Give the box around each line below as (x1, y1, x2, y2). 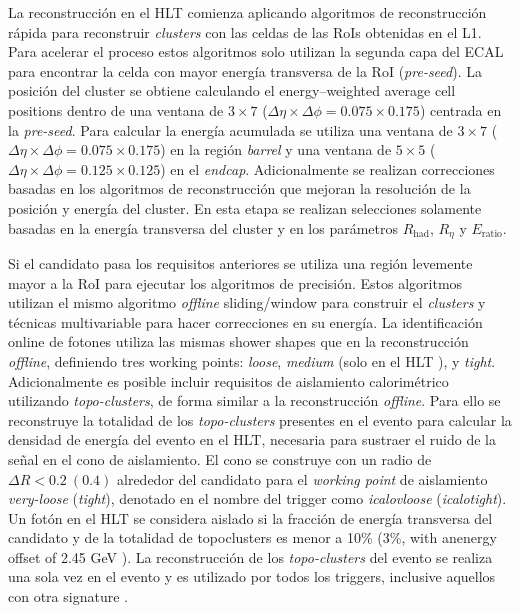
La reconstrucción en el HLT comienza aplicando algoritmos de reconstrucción (8, 2, 487, 22)
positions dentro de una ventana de (8, 99, 224, 120)
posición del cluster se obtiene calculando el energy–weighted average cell (8, 80, 456, 101)
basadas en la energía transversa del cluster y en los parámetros (8, 217, 399, 238)
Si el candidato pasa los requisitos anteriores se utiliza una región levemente (8, 252, 473, 273)
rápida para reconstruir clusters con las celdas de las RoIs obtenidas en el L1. (8, 21, 482, 42)
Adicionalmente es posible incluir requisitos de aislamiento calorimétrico (8, 370, 449, 391)
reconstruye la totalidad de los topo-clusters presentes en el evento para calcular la (8, 409, 512, 430)
